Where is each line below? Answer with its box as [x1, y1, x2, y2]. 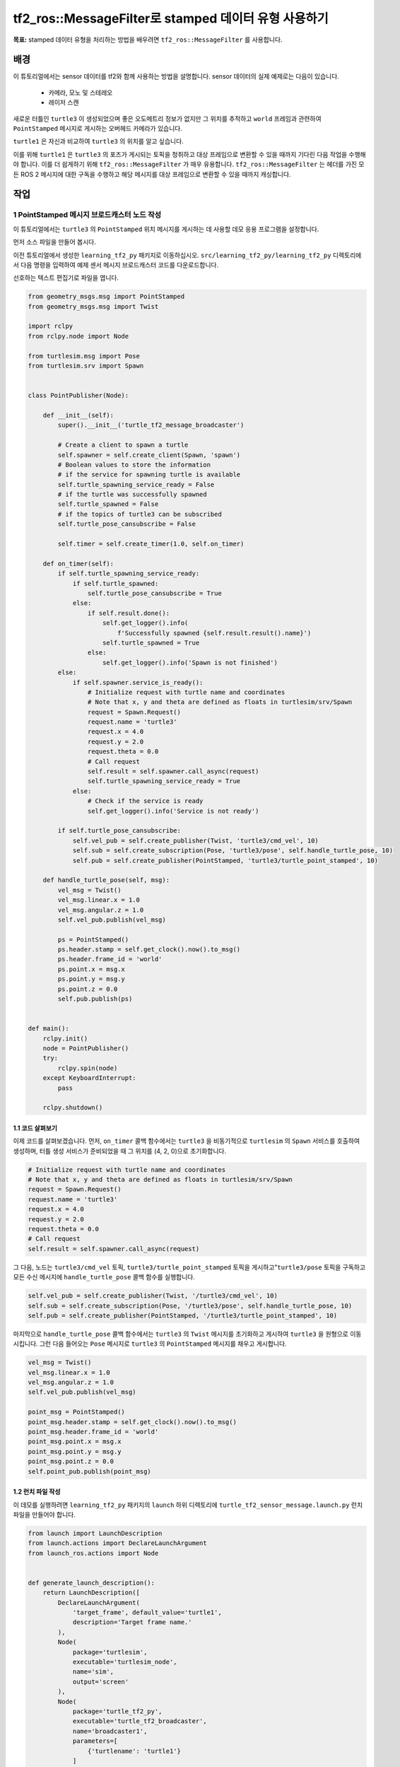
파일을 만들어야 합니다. [13, 1510, 76, 1519]
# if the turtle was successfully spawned [57, 491, 208, 498]
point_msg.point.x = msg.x [28, 1438, 122, 1445]
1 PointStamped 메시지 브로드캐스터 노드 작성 [13, 210, 162, 220]
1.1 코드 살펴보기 [13, 1124, 58, 1132]
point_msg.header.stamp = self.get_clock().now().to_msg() [28, 1418, 237, 1426]
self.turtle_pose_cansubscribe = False [57, 520, 196, 528]
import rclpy [28, 322, 73, 330]
